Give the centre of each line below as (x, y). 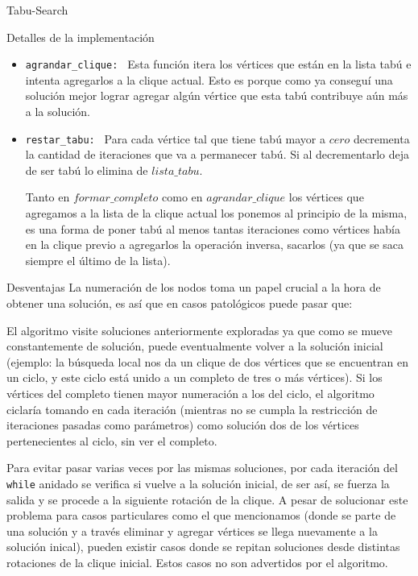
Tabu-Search (37, 10)
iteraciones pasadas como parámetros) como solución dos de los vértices (183, 425)
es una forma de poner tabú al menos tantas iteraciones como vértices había (213, 228)
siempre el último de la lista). (98, 260)
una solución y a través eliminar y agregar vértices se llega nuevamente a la (192, 530)
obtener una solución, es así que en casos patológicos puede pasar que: (180, 303)
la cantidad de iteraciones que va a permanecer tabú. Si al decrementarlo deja (217, 154)
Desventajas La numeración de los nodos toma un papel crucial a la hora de (194, 287)
